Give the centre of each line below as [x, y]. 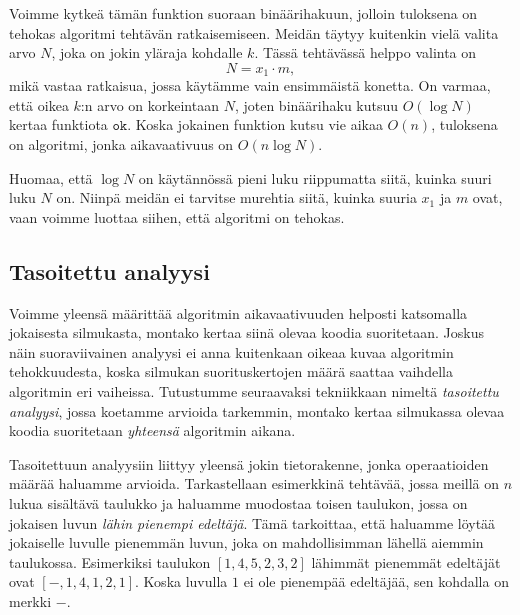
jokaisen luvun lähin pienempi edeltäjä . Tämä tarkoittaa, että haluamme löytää [252, 522]
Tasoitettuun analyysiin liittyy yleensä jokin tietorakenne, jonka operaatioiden [249, 463]
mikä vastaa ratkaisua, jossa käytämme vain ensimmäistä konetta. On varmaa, [250, 85]
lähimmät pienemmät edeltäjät [406, 561]
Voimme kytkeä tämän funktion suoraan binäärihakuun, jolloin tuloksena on [243, 13]
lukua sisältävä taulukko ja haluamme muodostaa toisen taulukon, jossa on [238, 502]
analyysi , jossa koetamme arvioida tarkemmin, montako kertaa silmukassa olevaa [257, 410]
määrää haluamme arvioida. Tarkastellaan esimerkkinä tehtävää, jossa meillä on [254, 483]
